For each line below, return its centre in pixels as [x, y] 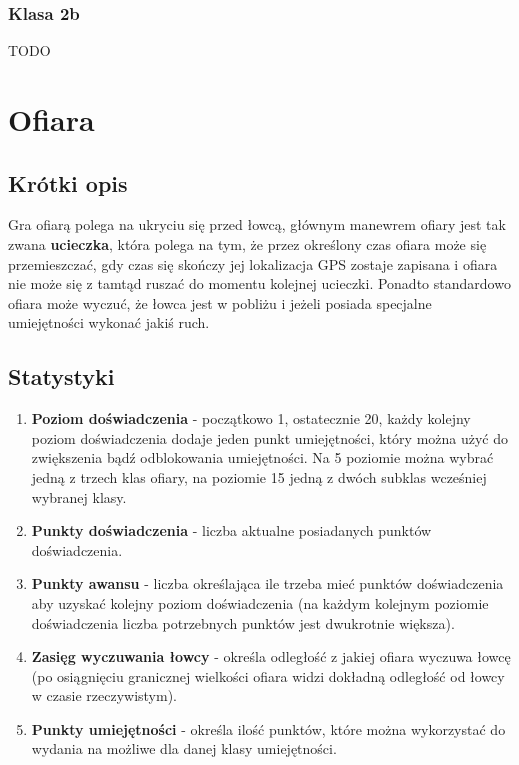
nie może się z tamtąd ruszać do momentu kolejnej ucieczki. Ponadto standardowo [259, 283]
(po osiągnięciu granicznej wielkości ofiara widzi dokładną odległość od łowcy [268, 675]
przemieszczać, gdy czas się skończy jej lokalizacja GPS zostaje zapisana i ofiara [253, 263]
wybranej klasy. [79, 496]
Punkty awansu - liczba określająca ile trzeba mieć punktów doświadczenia [267, 583]
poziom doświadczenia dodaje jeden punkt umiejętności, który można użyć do [270, 437]
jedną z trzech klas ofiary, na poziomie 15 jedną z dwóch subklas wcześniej [259, 476]
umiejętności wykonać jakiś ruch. [109, 322]
